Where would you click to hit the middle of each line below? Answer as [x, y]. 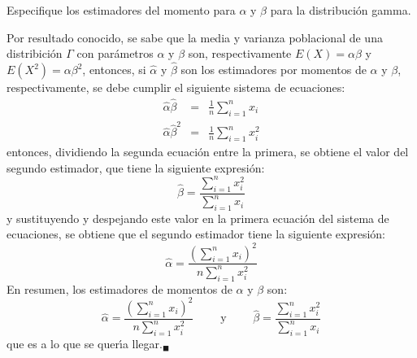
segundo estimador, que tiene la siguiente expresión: [136, 167]
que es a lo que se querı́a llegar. [85, 343]
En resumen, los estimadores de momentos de [119, 288]
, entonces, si [114, 69]
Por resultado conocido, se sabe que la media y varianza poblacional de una [195, 37]
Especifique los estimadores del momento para [121, 10]
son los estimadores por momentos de [274, 69]
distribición [35, 53]
